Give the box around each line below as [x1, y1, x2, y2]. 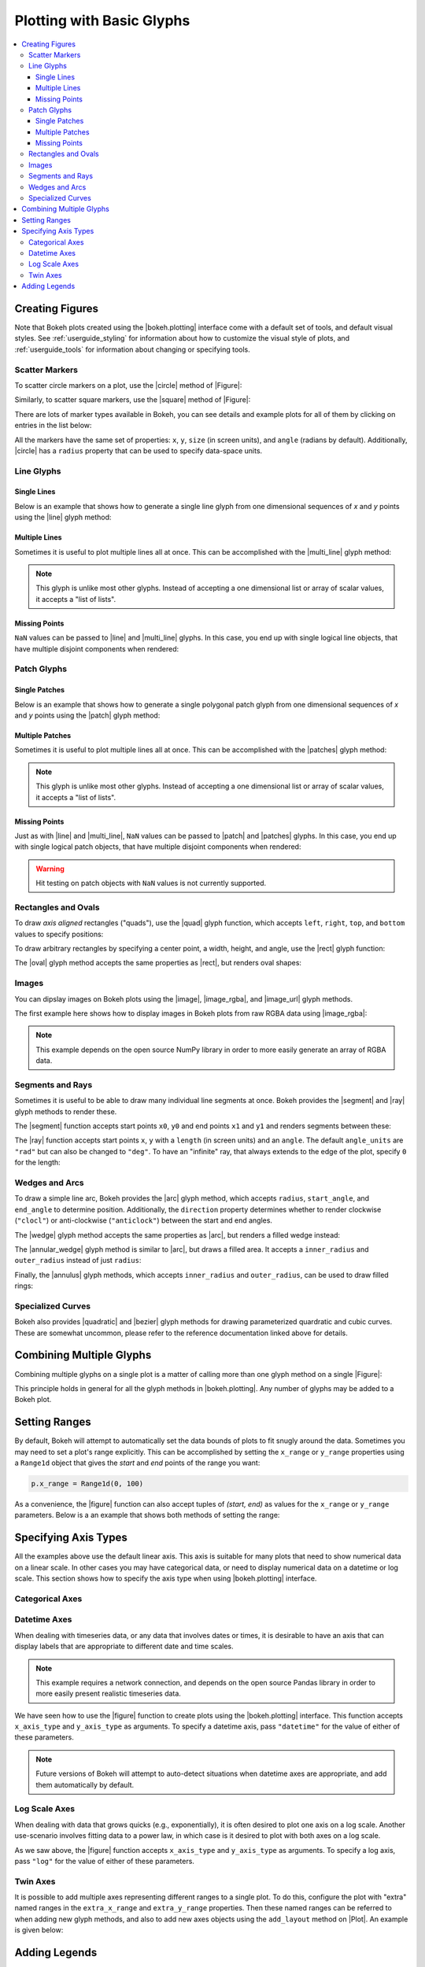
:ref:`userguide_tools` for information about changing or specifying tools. [14, 345, 251, 354]
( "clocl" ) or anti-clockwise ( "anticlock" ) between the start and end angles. [14, 1216, 273, 1225]
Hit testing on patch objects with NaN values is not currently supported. [35, 878, 267, 888]
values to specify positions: [14, 929, 104, 939]
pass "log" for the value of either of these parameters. [14, 1856, 194, 1866]
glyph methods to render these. [14, 1106, 117, 1116]
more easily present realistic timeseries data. [35, 1688, 181, 1699]
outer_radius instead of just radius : [14, 1256, 142, 1265]
